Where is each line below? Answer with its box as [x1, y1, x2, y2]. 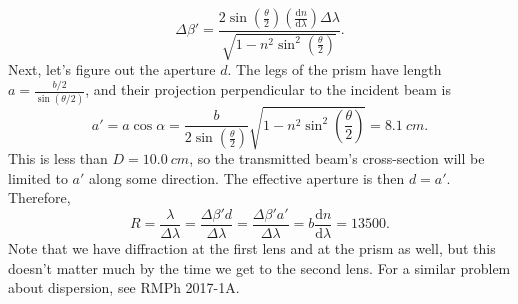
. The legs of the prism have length [227, 59, 442, 80]
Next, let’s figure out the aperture [8, 59, 216, 80]
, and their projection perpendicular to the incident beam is [85, 79, 452, 100]
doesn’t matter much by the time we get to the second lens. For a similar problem [8, 257, 511, 278]
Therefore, [8, 187, 71, 208]
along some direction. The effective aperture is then [88, 167, 405, 188]
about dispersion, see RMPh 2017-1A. [8, 277, 240, 298]
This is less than [8, 148, 108, 169]
